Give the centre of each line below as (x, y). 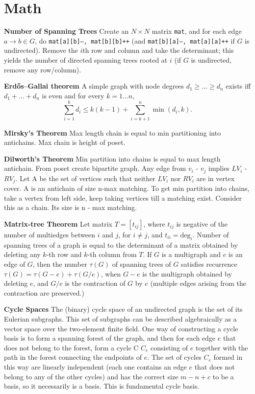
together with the (222, 347)
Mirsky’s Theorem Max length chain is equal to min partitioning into (113, 132)
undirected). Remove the (41, 50)
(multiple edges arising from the (198, 283)
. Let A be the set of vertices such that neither (85, 178)
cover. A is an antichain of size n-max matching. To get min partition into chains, (127, 188)
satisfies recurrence (209, 264)
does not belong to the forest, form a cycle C (71, 347)
